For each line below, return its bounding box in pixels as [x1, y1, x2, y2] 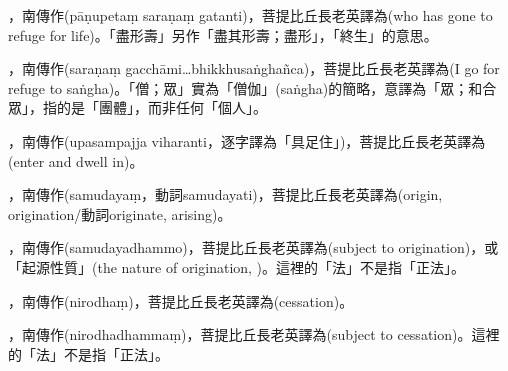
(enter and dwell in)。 [8, 150, 144, 171]
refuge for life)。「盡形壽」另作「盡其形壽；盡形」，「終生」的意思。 [8, 24, 438, 45]
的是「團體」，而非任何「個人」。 [56, 97, 267, 118]
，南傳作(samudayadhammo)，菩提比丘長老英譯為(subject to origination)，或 [8, 237, 499, 258]
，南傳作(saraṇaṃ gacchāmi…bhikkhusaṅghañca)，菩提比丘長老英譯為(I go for [8, 58, 500, 79]
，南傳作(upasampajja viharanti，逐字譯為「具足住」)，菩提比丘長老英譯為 [8, 130, 486, 151]
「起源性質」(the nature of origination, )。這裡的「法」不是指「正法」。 [8, 256, 466, 277]
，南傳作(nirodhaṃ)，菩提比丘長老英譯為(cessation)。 [8, 290, 354, 311]
